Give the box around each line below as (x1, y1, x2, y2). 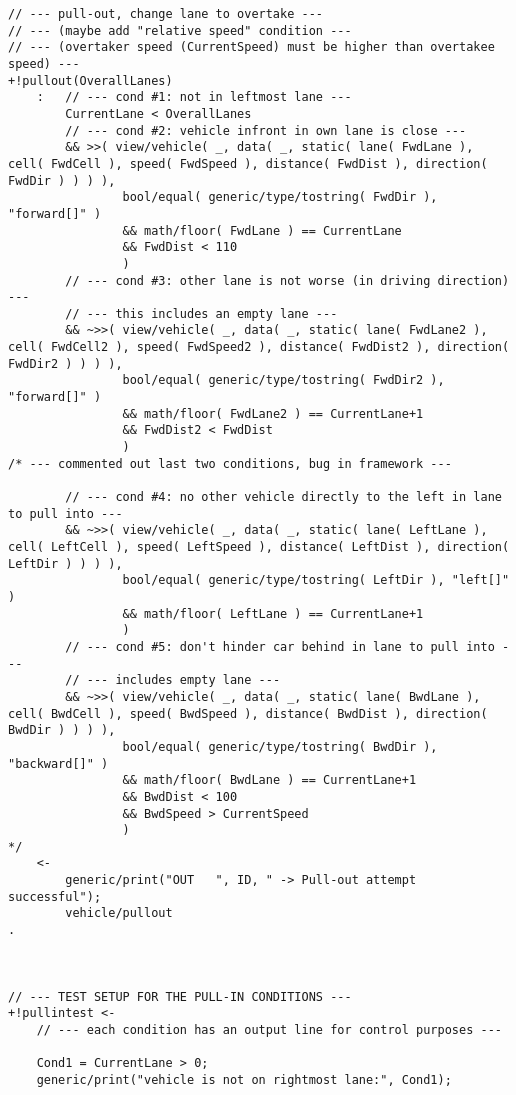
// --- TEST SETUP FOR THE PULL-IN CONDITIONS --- (8, 989, 352, 1004)
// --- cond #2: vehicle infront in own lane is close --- (65, 123, 467, 138)
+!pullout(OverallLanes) (8, 73, 173, 88)
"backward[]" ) (8, 756, 109, 771)
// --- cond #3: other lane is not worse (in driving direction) (65, 273, 510, 288)
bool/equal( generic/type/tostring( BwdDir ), (122, 739, 438, 754)
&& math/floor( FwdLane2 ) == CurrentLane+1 (122, 406, 424, 421)
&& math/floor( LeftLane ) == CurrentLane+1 (122, 606, 424, 621)
